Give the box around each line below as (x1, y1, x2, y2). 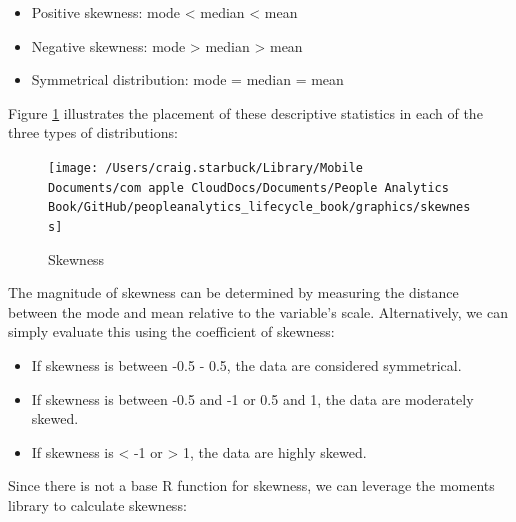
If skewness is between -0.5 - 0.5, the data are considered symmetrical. (31, 354, 462, 375)
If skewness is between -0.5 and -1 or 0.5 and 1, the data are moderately (31, 388, 474, 409)
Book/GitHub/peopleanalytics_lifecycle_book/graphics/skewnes (48, 200, 471, 215)
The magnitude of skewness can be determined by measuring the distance (8, 282, 459, 303)
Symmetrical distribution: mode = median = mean (31, 69, 344, 90)
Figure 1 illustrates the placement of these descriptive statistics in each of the (8, 102, 483, 123)
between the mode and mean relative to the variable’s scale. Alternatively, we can (8, 301, 508, 322)
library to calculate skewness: (8, 494, 187, 515)
